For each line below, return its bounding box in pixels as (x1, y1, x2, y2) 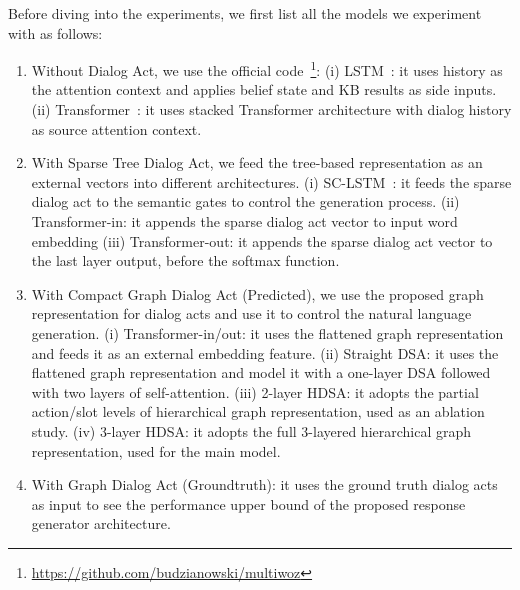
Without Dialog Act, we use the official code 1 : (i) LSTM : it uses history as (31, 57, 503, 80)
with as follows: (8, 22, 103, 43)
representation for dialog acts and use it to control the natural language (31, 303, 472, 324)
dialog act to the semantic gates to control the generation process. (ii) (31, 191, 460, 212)
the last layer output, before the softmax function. (31, 250, 340, 271)
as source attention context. (31, 118, 202, 139)
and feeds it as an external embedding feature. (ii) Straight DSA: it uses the (31, 342, 499, 363)
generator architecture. (31, 513, 171, 534)
